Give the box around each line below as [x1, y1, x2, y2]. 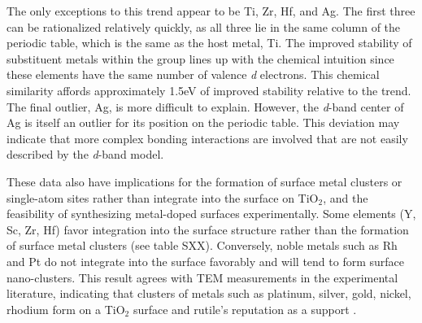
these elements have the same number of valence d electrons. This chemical [7, 66, 380, 83]
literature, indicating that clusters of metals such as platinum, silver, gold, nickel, [7, 285, 411, 302]
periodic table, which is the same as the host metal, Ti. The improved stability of [7, 34, 412, 51]
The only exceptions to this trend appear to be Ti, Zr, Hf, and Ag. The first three [7, 2, 415, 19]
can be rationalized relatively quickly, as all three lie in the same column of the [7, 18, 401, 35]
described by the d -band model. [7, 146, 164, 163]
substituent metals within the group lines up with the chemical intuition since [7, 50, 394, 67]
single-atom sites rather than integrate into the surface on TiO [7, 189, 319, 206]
